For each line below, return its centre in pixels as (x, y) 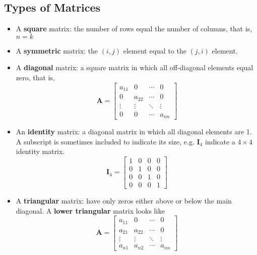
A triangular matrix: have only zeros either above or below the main (124, 200)
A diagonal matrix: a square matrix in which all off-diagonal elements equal (135, 67)
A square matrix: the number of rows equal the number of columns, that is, (134, 29)
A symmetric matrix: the (57, 50)
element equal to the (155, 50)
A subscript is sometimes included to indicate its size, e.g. (105, 141)
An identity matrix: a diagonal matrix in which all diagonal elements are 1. (134, 132)
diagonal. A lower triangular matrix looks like (90, 210)
